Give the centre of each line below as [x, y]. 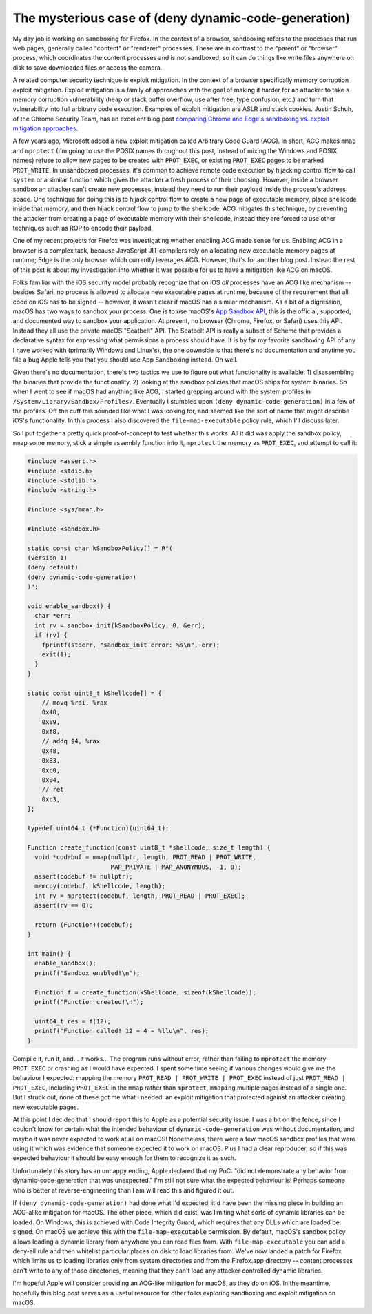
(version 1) [48, 558]
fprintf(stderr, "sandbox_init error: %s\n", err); [131, 645]
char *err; [53, 616]
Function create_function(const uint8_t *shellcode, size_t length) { [149, 847]
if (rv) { [51, 635]
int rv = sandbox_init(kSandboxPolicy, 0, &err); [120, 625]
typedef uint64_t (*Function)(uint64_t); [98, 828]
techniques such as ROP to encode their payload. [83, 228]
